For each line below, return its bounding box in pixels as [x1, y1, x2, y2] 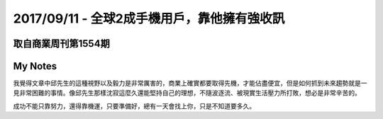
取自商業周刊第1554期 [13, 38, 110, 50]
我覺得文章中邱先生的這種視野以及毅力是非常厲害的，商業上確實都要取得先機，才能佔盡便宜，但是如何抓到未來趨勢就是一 [13, 79, 367, 88]
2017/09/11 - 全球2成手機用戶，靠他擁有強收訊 [13, 11, 285, 26]
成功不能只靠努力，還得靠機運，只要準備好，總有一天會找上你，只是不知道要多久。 [13, 101, 255, 110]
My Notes [13, 60, 57, 72]
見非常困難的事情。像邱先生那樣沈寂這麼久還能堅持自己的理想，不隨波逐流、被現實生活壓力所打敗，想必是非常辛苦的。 [13, 89, 361, 97]
